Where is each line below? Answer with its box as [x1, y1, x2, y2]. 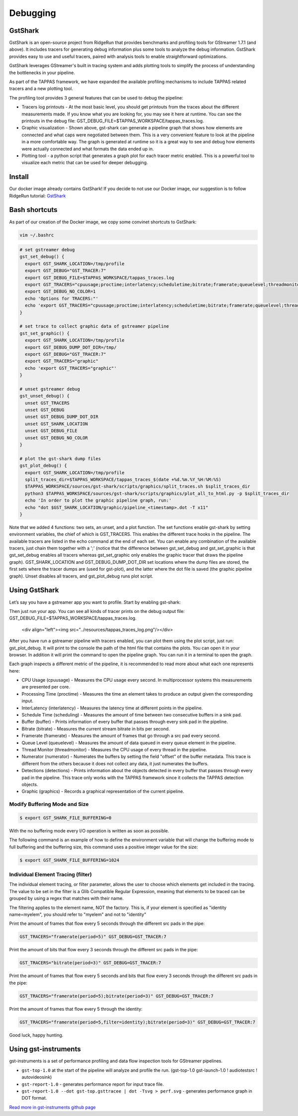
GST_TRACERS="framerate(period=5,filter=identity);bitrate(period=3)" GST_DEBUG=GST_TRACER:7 [19, 1019, 256, 1025]
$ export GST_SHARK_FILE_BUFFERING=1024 [19, 857, 119, 863]
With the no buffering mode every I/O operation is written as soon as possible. [9, 827, 169, 833]
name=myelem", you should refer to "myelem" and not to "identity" [9, 911, 147, 917]
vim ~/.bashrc [19, 232, 54, 238]
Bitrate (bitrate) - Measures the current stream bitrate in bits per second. [21, 725, 170, 731]
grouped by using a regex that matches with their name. [9, 896, 124, 902]
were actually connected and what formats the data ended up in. [21, 146, 154, 152]
